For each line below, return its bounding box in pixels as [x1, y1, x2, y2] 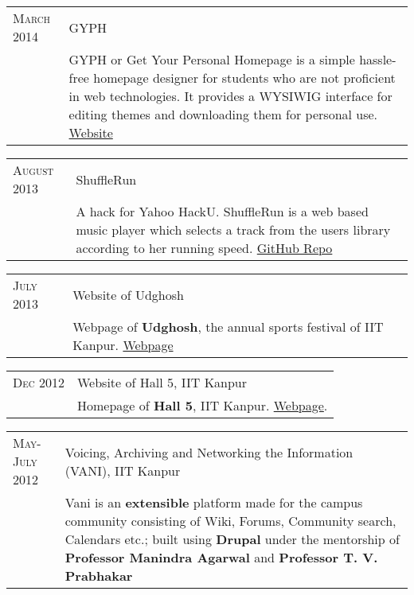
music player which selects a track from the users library [76, 220, 391, 239]
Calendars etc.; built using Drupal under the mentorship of [64, 530, 400, 548]
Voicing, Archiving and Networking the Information [64, 442, 353, 461]
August [13, 161, 54, 179]
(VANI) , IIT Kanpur [64, 461, 181, 480]
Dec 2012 [13, 373, 64, 391]
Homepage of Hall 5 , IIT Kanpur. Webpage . [77, 396, 328, 414]
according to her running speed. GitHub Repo [76, 239, 333, 257]
